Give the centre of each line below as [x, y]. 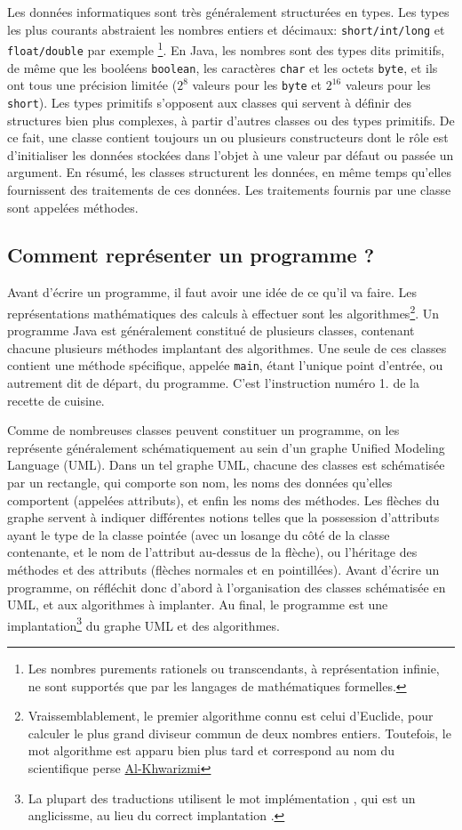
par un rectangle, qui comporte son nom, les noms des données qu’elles [200, 482]
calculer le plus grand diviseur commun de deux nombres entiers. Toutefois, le [239, 733]
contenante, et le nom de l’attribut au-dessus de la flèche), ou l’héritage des [212, 552]
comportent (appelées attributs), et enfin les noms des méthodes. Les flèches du [223, 500]
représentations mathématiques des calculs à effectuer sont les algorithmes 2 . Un [223, 311]
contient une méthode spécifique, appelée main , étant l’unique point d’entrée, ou [225, 365]
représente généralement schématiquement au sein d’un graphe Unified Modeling [226, 447]
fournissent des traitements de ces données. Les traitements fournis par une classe [229, 189]
